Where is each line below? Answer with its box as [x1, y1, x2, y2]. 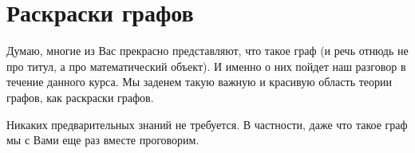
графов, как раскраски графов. [6, 88, 154, 105]
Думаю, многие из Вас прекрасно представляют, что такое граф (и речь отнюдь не [6, 42, 409, 59]
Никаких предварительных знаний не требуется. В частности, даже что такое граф [6, 116, 408, 132]
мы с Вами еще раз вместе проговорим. [6, 131, 200, 148]
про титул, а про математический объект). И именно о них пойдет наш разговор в [6, 57, 406, 74]
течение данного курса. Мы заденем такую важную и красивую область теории [6, 73, 393, 90]
